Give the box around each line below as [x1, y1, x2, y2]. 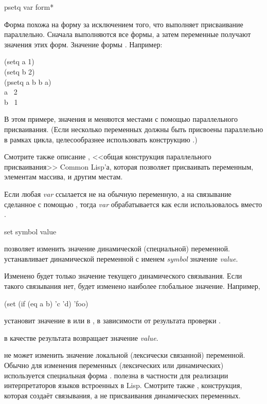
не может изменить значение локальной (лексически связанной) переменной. [4, 350, 245, 360]
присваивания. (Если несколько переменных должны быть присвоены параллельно [4, 123, 263, 134]
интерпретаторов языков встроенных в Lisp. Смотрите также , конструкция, [4, 380, 242, 391]
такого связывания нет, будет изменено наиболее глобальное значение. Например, [4, 281, 260, 291]
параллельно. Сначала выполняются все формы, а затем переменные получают [4, 29, 251, 40]
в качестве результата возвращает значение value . [4, 332, 158, 343]
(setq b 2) [4, 66, 35, 77]
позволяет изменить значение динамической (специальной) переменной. [4, 243, 230, 254]
